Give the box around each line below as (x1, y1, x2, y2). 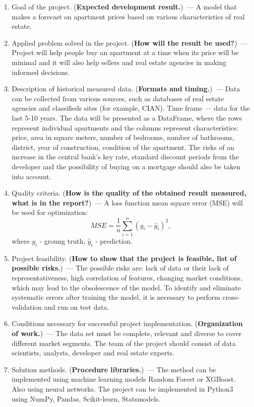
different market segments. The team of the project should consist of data (11, 338, 236, 348)
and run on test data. (44, 301, 109, 312)
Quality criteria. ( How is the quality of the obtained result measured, (11, 188, 247, 198)
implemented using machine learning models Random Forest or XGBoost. (11, 374, 236, 384)
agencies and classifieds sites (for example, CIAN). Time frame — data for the (11, 103, 250, 113)
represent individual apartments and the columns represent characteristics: (11, 122, 239, 133)
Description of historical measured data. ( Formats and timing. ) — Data (11, 83, 240, 94)
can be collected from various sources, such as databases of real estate (11, 93, 224, 103)
